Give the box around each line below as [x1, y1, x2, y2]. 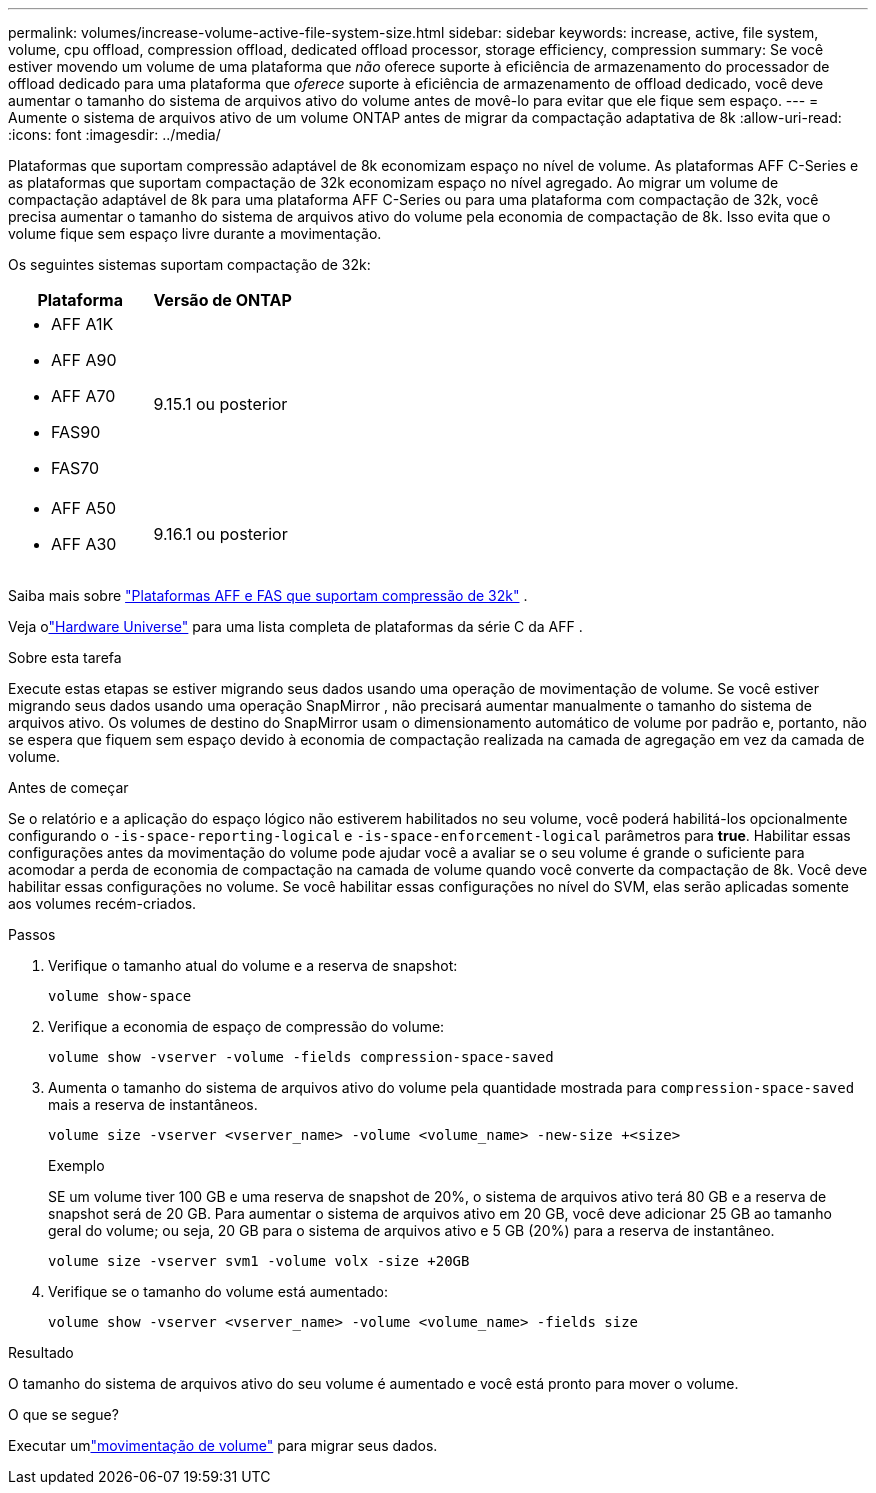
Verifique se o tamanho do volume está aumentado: [48, 1283, 389, 1300]
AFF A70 [51, 386, 116, 406]
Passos [8, 926, 56, 943]
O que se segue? [8, 1406, 119, 1423]
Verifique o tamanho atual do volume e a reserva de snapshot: [48, 957, 458, 974]
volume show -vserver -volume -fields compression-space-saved [48, 1049, 554, 1065]
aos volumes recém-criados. [8, 895, 197, 912]
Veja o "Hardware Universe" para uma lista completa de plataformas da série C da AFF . [8, 618, 583, 635]
